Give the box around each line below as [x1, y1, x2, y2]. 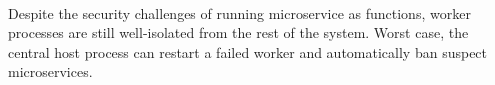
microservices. [8, 61, 93, 82]
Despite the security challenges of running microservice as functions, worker [8, 2, 471, 23]
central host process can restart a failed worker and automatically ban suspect [8, 41, 488, 62]
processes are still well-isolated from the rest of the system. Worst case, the [8, 22, 469, 43]
